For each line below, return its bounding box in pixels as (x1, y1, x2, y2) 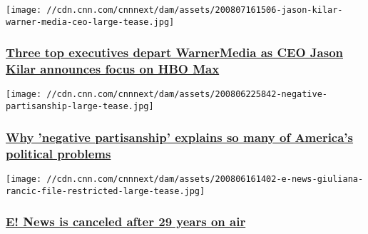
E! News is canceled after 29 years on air (6, 213, 246, 230)
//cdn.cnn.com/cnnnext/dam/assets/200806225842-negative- (46, 89, 328, 100)
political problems (6, 144, 111, 162)
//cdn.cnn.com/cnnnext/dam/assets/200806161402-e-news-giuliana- (46, 173, 364, 184)
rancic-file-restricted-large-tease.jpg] (6, 185, 205, 196)
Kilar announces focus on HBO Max (6, 60, 220, 78)
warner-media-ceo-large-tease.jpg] (6, 16, 175, 27)
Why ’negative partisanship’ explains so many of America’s (6, 128, 354, 146)
